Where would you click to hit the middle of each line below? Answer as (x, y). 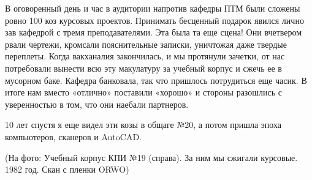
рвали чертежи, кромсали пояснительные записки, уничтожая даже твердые (146, 44)
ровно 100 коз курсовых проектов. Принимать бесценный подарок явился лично (154, 20)
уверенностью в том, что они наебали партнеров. (97, 104)
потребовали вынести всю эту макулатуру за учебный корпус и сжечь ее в (143, 68)
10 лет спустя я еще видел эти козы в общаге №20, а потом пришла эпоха (143, 125)
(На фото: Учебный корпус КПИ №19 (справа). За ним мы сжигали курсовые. (151, 157)
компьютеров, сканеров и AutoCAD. (74, 136)
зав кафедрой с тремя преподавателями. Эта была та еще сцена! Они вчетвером (154, 32)
